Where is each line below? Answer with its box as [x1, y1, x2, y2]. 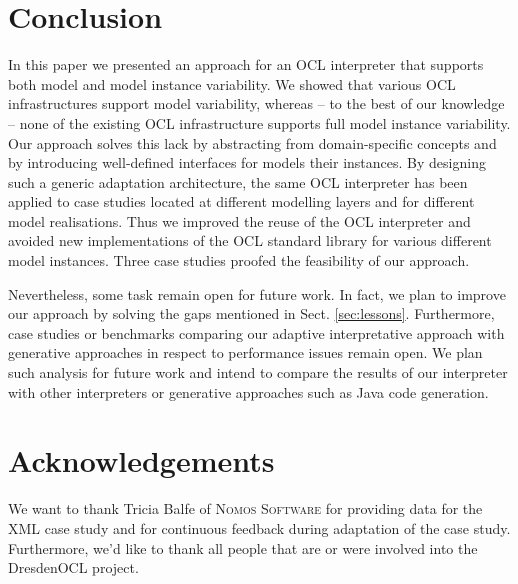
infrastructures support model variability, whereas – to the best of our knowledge [8, 93, 505, 114]
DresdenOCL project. [8, 557, 139, 578]
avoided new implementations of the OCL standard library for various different [8, 230, 492, 251]
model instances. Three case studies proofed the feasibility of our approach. [8, 250, 470, 271]
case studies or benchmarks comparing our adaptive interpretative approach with [8, 322, 505, 343]
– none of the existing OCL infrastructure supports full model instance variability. [8, 112, 511, 133]
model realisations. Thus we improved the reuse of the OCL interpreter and [8, 210, 471, 231]
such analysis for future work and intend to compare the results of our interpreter [8, 362, 508, 383]
